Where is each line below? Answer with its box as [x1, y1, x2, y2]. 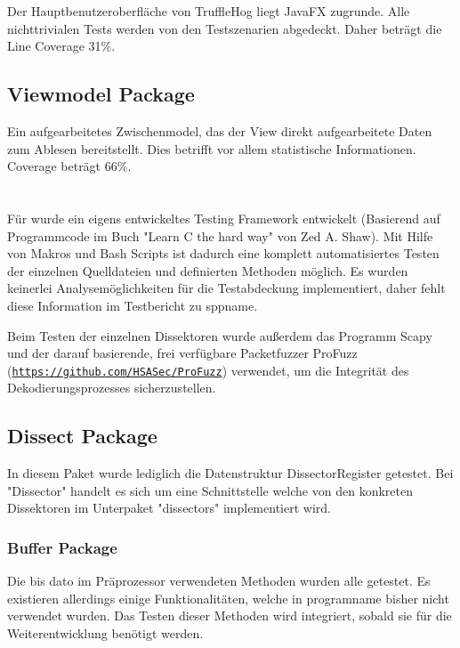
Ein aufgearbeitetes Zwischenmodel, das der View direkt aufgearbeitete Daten [7, 121, 432, 140]
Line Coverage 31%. [7, 36, 116, 55]
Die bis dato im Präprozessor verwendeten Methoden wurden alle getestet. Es [7, 571, 431, 590]
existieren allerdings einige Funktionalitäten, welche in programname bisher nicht [7, 588, 449, 607]
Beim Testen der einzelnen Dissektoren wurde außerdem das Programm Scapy [7, 326, 432, 344]
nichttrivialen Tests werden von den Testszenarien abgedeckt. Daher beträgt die [7, 19, 442, 37]
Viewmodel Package [7, 80, 195, 108]
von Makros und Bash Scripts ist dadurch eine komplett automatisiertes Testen [7, 244, 440, 263]
